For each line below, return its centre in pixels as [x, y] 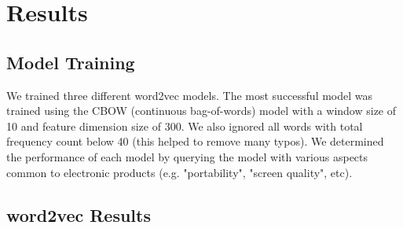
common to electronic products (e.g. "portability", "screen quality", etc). [180, 172]
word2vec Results [79, 214]
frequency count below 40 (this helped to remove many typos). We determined [195, 141]
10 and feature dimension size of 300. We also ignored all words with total [185, 126]
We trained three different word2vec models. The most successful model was [190, 95]
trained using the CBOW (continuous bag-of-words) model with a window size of [201, 111]
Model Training [71, 62]
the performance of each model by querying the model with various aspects [187, 156]
